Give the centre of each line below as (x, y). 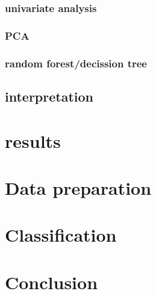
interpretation (49, 96)
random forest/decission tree (76, 63)
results (33, 140)
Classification (61, 235)
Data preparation (78, 187)
